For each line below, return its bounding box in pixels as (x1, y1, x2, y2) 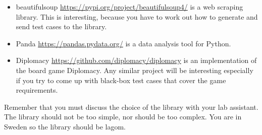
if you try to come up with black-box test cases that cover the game (16, 75, 226, 85)
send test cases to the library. (16, 21, 107, 32)
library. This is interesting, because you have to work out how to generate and (16, 11, 258, 22)
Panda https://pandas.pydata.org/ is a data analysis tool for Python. (16, 38, 231, 48)
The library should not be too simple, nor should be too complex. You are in (4, 111, 242, 122)
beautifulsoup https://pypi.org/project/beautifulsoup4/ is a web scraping (16, 2, 243, 12)
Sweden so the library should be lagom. (4, 121, 126, 131)
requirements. (16, 85, 58, 95)
